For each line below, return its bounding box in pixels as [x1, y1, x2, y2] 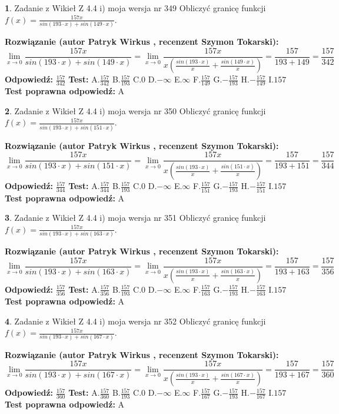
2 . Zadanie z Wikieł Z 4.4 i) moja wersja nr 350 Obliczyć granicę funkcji [5, 104, 266, 117]
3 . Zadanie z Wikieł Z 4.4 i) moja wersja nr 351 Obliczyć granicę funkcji [5, 211, 266, 224]
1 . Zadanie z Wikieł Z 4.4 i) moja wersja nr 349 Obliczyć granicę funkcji [5, 2, 266, 14]
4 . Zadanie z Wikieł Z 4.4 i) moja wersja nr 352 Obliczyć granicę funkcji [5, 314, 266, 327]
